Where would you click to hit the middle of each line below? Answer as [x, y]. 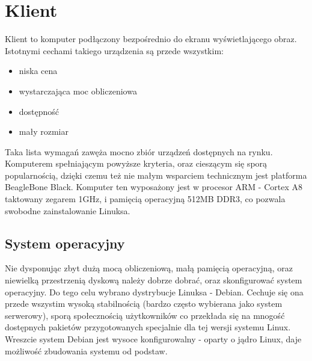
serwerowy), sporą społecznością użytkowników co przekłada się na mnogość [145, 315]
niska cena [38, 71]
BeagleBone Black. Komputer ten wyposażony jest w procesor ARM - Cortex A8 [154, 187]
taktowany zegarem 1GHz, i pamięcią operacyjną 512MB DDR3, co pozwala [145, 199]
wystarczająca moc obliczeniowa [78, 91]
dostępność [39, 111]
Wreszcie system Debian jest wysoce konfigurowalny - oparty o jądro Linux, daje [153, 339]
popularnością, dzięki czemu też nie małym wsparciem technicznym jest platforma [156, 175]
